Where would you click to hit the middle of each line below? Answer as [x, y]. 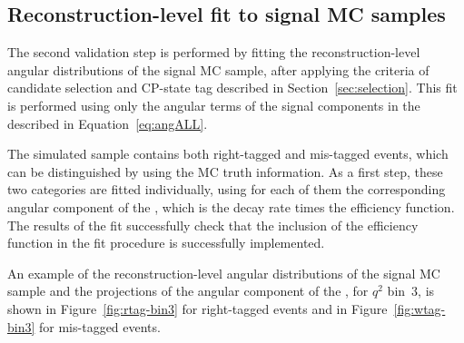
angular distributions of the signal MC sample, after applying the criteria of [218, 69]
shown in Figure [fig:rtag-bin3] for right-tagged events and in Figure [197, 308]
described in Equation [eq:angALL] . [108, 123]
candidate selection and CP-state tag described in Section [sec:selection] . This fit [232, 88]
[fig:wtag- [420, 308]
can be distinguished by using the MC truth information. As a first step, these [225, 171]
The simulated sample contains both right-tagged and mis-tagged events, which [228, 154]
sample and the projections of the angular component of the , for [188, 291]
